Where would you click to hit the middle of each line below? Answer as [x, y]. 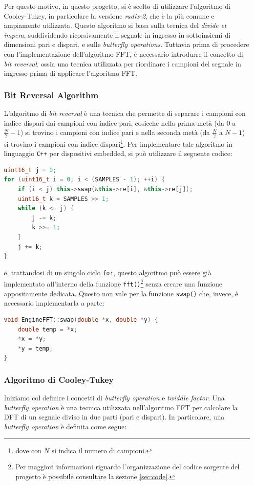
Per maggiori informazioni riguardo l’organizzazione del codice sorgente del [127, 467]
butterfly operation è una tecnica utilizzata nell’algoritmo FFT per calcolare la [121, 407]
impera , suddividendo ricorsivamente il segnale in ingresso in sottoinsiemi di [117, 34]
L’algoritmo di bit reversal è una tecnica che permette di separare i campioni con [125, 113]
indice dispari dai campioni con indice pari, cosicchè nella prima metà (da [114, 122]
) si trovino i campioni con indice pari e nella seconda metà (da [115, 132]
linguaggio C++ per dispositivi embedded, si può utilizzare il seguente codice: [118, 153]
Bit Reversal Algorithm [51, 95]
